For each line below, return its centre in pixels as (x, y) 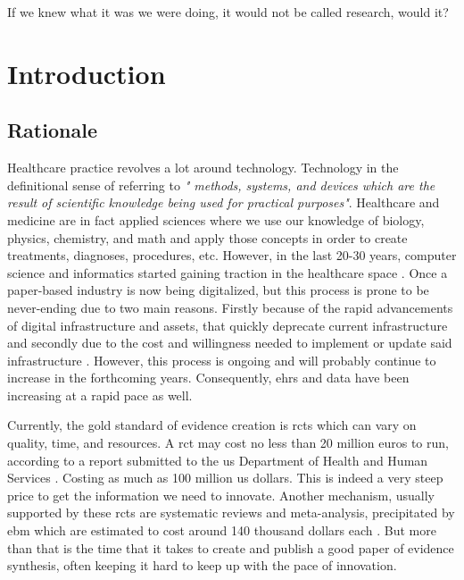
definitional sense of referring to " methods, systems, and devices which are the (221, 185)
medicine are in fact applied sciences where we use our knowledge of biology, (216, 219)
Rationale (52, 130)
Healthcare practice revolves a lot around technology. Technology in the (203, 168)
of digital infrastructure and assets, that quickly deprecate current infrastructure (228, 325)
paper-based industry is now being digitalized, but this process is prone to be (218, 290)
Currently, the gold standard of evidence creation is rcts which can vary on (212, 425)
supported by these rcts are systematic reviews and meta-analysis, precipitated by (231, 513)
